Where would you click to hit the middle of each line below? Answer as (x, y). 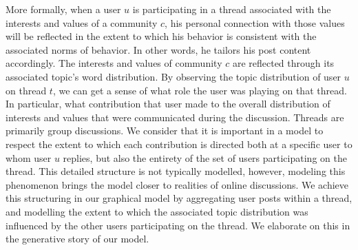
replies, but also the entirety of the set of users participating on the (205, 157)
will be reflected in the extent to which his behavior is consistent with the (161, 36)
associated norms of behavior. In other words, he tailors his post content (158, 49)
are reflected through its (283, 63)
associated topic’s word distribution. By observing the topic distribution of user (173, 76)
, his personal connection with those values (255, 22)
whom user (29, 157)
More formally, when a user (63, 9)
